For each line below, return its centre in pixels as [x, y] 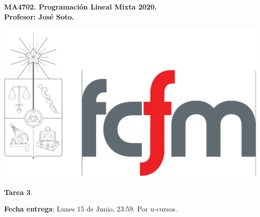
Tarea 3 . [18, 192]
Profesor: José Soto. [39, 16]
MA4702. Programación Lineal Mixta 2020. [80, 6]
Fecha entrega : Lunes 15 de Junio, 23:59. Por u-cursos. [91, 209]
